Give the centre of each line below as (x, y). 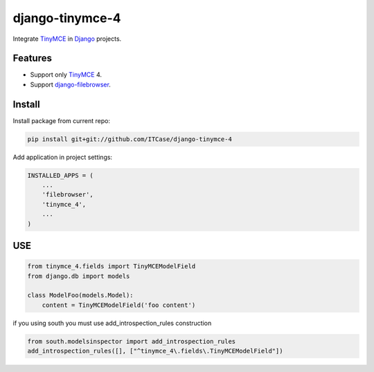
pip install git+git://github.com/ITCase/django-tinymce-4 (130, 139)
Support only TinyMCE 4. (66, 75)
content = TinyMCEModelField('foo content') (119, 305)
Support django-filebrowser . (70, 84)
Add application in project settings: (63, 157)
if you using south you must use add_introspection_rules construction (112, 323)
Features (32, 58)
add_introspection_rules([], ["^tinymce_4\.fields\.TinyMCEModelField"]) (155, 351)
